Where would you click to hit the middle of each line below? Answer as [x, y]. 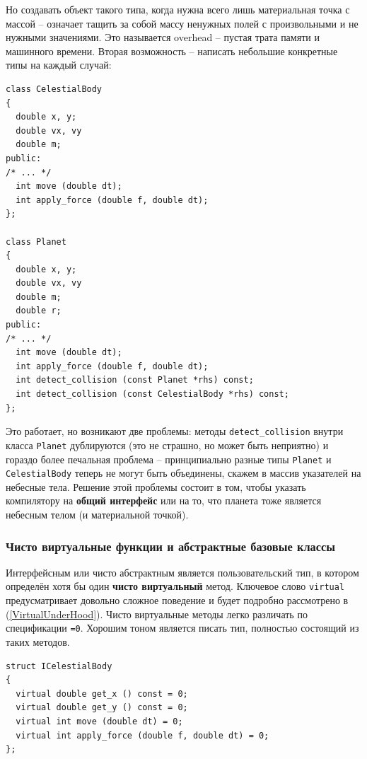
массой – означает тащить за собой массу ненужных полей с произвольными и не [182, 23]
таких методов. [38, 641]
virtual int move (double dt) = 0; [99, 721]
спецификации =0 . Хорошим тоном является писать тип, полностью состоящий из [182, 628]
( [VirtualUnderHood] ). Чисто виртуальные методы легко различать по [157, 614]
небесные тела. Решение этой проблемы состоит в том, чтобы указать [156, 486]
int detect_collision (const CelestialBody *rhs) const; [152, 394]
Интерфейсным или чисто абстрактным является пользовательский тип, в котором [182, 572]
